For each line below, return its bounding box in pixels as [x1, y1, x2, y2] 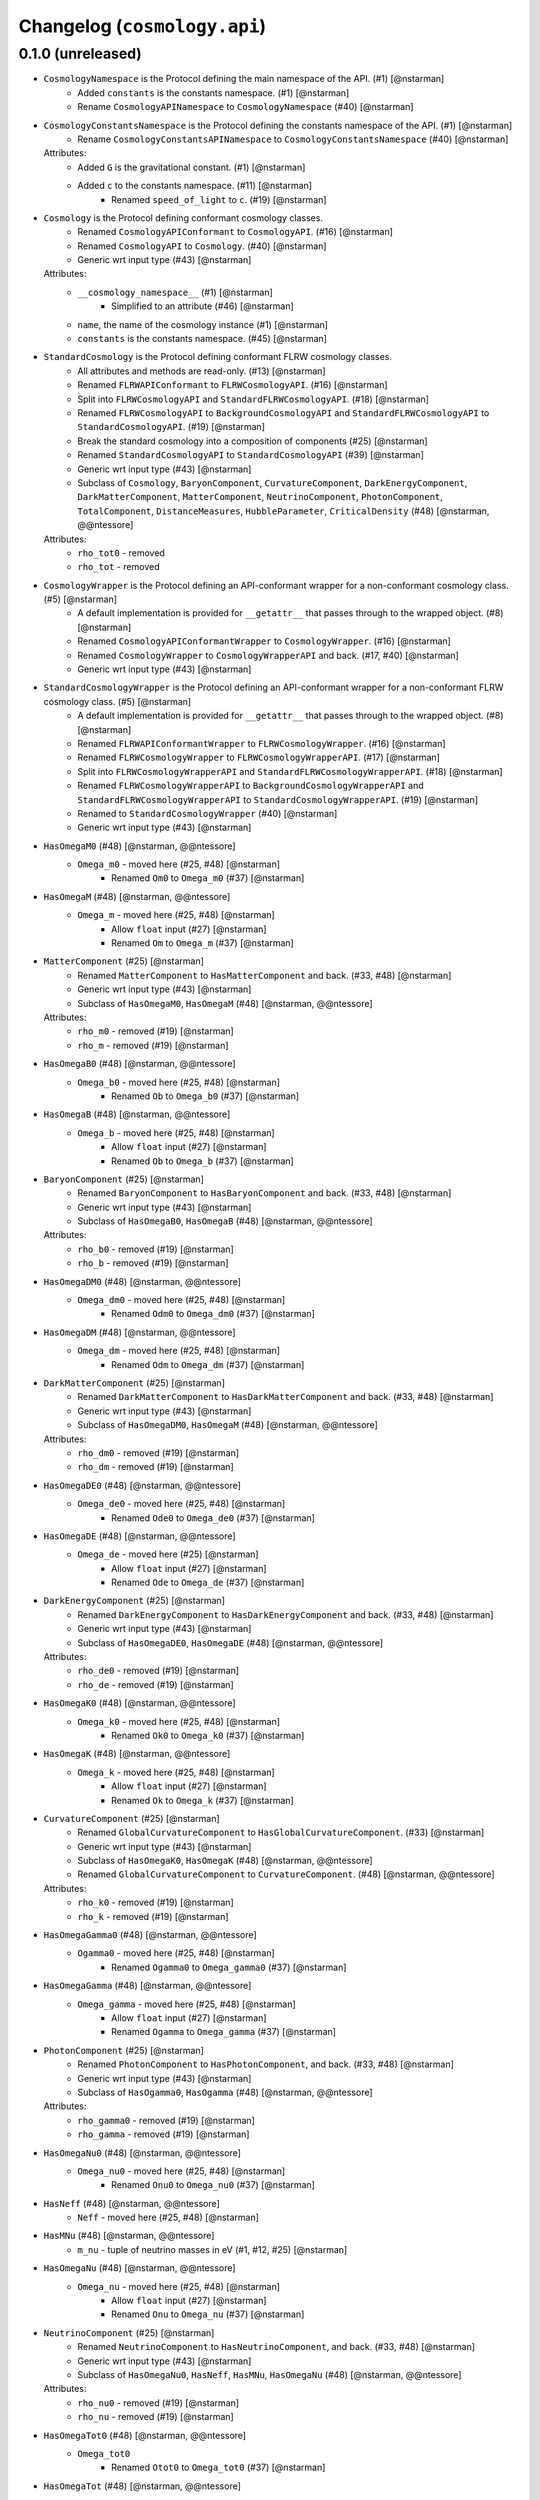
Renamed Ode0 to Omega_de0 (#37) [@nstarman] [111, 1511, 315, 1524]
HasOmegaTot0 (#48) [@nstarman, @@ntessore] [43, 2429, 247, 2441]
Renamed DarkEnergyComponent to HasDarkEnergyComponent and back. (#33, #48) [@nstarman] [77, 1608, 494, 1620]
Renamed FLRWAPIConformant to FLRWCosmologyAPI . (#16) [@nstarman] [77, 379, 389, 391]
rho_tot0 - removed [77, 546, 165, 559]
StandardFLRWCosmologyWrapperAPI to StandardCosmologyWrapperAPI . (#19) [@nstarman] [77, 793, 479, 805]
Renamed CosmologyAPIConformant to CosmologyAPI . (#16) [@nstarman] [77, 226, 394, 238]
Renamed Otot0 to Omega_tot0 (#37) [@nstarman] [111, 2461, 326, 2474]
